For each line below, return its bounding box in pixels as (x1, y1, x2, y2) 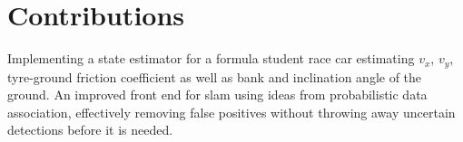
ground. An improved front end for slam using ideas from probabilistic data (7, 85, 428, 104)
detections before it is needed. (7, 120, 173, 139)
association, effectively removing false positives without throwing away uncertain (7, 102, 456, 121)
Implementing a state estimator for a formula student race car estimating (7, 49, 415, 68)
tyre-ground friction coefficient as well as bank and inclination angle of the (7, 67, 422, 86)
